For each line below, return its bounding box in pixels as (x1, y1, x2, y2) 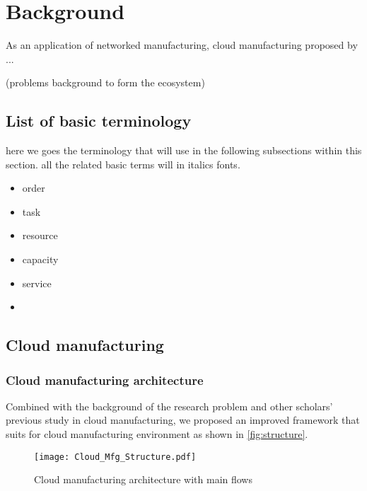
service (22, 275, 52, 290)
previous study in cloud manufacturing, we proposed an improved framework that (6, 412, 360, 427)
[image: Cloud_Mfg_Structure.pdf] (34, 451, 197, 462)
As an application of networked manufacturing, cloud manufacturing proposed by (6, 37, 358, 52)
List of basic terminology (6, 110, 192, 132)
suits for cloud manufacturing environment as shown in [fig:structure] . (6, 427, 308, 441)
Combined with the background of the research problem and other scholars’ (6, 398, 333, 413)
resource (22, 228, 58, 243)
